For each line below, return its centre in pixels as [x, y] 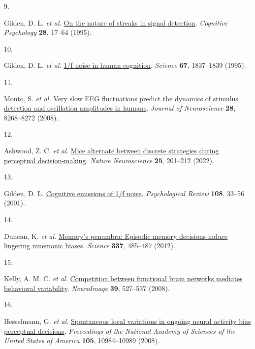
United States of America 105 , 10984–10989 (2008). [82, 340]
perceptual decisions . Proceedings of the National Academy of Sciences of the [120, 331]
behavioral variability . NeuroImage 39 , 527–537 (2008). [87, 288]
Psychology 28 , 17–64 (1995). [48, 32]
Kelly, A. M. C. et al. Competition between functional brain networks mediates [123, 278]
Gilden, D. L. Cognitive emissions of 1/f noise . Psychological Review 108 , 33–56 [124, 193]
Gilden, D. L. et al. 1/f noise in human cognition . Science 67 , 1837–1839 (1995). [125, 65]
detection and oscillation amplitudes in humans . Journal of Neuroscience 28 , [120, 108]
